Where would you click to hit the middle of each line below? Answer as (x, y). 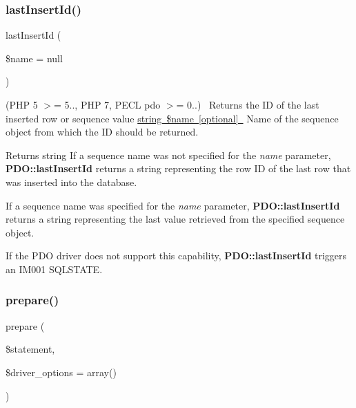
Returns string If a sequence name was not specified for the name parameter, (168, 155)
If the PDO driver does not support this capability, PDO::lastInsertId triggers (176, 256)
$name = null (34, 58)
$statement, (30, 349)
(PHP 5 (22, 104)
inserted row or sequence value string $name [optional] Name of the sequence (172, 118)
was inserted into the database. (71, 182)
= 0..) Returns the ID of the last (248, 104)
